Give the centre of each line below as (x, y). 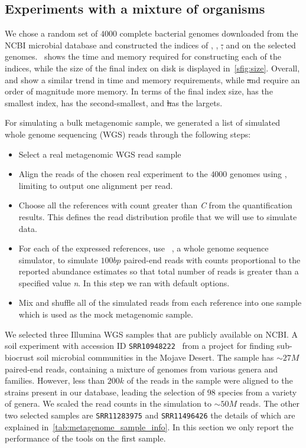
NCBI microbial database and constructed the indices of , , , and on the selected (150, 45)
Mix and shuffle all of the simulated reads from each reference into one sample (160, 303)
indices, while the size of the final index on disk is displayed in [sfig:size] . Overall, (152, 68)
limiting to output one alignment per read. (96, 185)
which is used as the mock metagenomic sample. (106, 314)
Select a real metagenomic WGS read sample (100, 154)
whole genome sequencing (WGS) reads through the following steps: (128, 134)
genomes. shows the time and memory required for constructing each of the (143, 56)
